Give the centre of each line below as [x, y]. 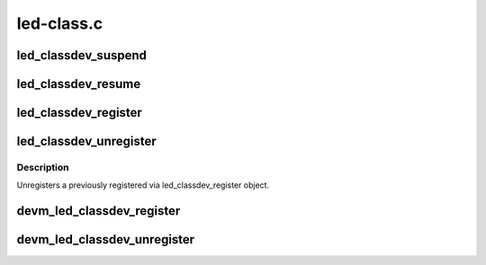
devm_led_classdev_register [99, 211]
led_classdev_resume [79, 84]
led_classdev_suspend [82, 55]
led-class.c [60, 23]
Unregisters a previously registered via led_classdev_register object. [143, 185]
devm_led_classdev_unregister [106, 239]
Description [43, 167]
